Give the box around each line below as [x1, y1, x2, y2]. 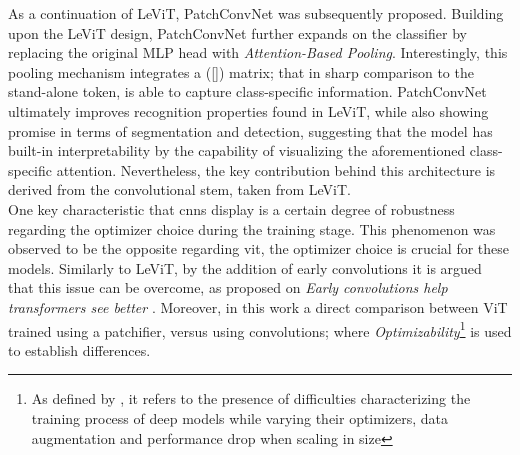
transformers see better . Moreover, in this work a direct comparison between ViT [8, 296, 508, 317]
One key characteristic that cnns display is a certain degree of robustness [8, 198, 455, 219]
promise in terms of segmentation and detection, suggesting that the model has [8, 120, 493, 141]
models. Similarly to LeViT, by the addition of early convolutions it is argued [8, 257, 482, 278]
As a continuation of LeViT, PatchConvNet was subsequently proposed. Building [8, 3, 504, 23]
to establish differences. [8, 339, 151, 360]
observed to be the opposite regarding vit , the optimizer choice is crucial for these [8, 238, 510, 259]
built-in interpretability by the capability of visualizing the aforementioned [8, 140, 466, 161]
